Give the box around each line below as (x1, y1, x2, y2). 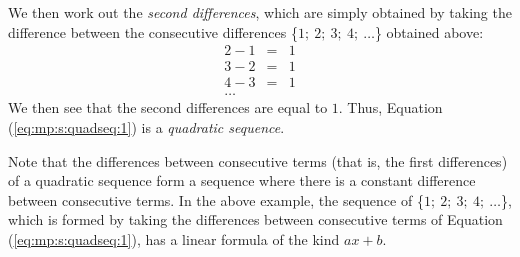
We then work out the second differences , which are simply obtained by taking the (8, 2, 512, 22)
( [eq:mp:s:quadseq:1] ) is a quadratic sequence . (8, 116, 285, 137)
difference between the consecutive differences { (8, 21, 298, 42)
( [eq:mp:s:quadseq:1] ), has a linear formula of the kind (8, 228, 340, 249)
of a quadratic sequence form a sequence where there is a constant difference (8, 170, 476, 191)
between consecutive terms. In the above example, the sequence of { (8, 189, 424, 210)
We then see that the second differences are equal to (8, 97, 328, 118)
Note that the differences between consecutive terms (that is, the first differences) (8, 150, 508, 171)
